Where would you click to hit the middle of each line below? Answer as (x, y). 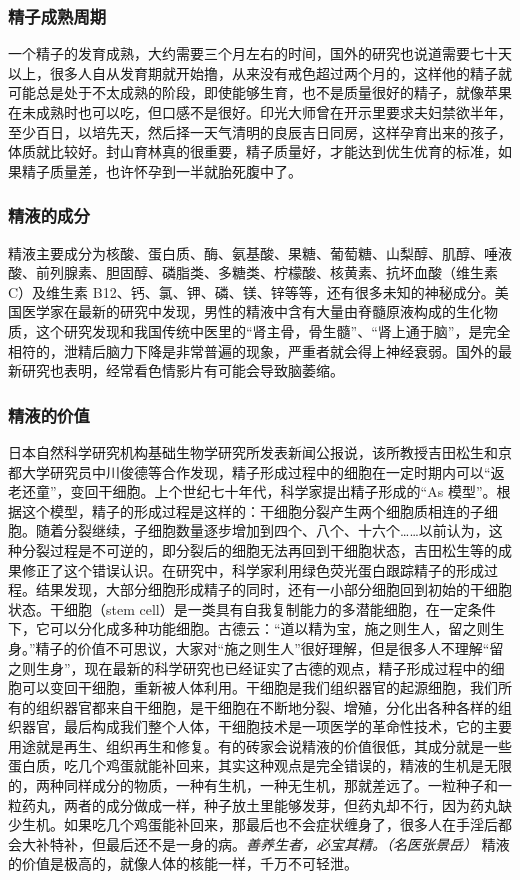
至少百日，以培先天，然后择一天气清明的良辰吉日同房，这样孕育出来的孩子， (260, 131)
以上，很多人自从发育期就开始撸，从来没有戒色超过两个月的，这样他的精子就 (260, 72)
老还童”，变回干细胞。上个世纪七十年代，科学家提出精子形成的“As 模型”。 (252, 491)
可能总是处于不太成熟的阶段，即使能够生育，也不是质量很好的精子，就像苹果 (260, 92)
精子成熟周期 (57, 15)
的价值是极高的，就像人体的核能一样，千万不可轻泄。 (183, 863)
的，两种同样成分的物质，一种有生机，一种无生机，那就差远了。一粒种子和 (253, 785)
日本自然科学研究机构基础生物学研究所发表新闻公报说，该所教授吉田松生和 (253, 451)
